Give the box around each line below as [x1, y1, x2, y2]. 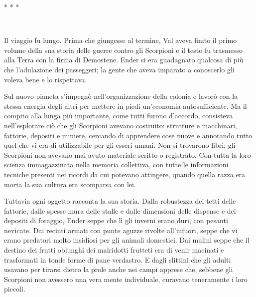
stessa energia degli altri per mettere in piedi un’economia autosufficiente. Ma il [4, 100, 247, 111]
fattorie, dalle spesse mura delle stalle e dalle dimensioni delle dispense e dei [4, 205, 236, 216]
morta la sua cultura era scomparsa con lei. [4, 179, 136, 189]
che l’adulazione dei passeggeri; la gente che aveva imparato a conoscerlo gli [4, 64, 235, 74]
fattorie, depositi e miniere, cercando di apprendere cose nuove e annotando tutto [4, 130, 253, 140]
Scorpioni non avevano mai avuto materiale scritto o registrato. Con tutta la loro [4, 149, 251, 160]
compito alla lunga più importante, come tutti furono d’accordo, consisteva [4, 110, 233, 121]
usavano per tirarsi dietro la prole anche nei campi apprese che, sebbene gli [4, 264, 233, 275]
